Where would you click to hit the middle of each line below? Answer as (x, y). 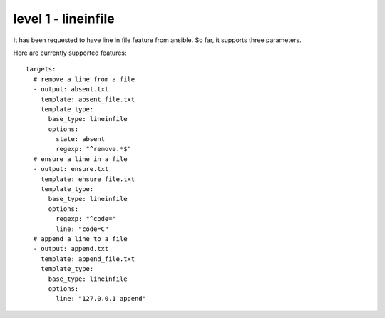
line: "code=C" (82, 229)
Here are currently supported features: (70, 53)
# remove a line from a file (84, 79)
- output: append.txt (71, 249)
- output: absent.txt (71, 89)
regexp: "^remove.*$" (94, 149)
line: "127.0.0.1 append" (101, 299)
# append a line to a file (80, 238)
